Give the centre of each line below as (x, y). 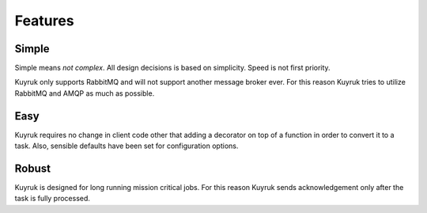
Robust (33, 168)
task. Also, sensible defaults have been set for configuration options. (127, 146)
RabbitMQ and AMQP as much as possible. (85, 93)
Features (44, 21)
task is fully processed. (53, 199)
